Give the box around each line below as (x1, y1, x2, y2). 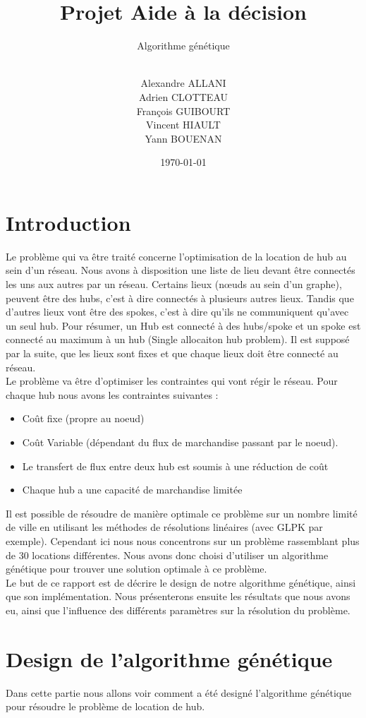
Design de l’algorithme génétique (6, 644, 333, 673)
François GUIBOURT (136, 103, 231, 118)
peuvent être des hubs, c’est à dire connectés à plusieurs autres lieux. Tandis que (6, 290, 354, 305)
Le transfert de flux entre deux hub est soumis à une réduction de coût (22, 458, 329, 473)
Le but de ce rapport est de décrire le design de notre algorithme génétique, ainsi (6, 575, 356, 590)
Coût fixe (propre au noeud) (22, 411, 145, 426)
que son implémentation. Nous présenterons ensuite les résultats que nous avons (6, 589, 350, 604)
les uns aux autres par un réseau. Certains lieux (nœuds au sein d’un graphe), (6, 277, 342, 291)
